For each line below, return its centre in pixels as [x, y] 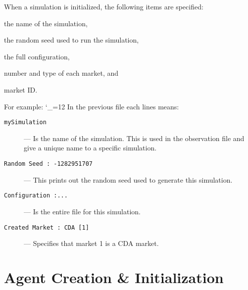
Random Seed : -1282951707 [48, 164]
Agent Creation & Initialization [114, 277]
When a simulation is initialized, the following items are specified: [104, 6]
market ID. [21, 89]
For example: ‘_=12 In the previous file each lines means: [92, 106]
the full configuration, [37, 56]
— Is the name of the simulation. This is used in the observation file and [134, 138]
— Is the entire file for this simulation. [82, 211]
